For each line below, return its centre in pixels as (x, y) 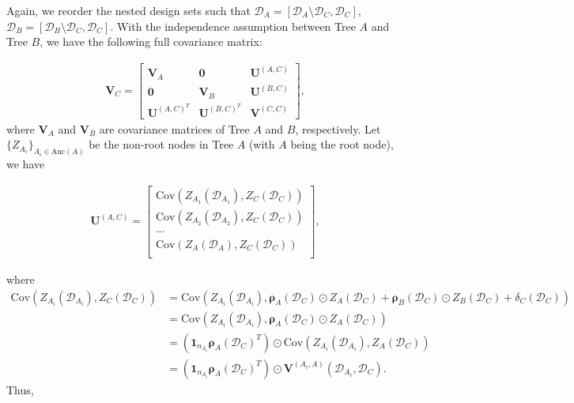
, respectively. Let (338, 128)
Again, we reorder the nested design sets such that (128, 10)
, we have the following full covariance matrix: (151, 41)
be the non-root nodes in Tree (161, 144)
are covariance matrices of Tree (174, 128)
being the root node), (342, 144)
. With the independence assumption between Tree (233, 26)
